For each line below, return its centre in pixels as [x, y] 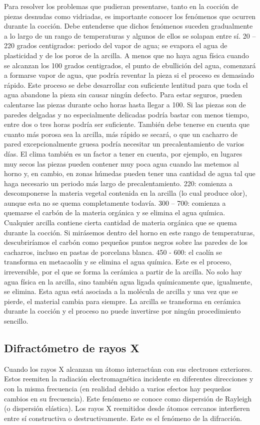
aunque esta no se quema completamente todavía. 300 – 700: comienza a [115, 202]
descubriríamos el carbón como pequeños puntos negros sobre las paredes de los [126, 242]
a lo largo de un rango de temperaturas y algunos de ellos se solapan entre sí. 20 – [130, 35]
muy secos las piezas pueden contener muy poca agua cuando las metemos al [121, 163]
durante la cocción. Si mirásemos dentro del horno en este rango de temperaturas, [129, 232]
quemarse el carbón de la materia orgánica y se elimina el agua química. [115, 212]
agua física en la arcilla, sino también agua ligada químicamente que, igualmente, [128, 281]
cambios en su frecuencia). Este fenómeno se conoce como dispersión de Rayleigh [128, 398]
